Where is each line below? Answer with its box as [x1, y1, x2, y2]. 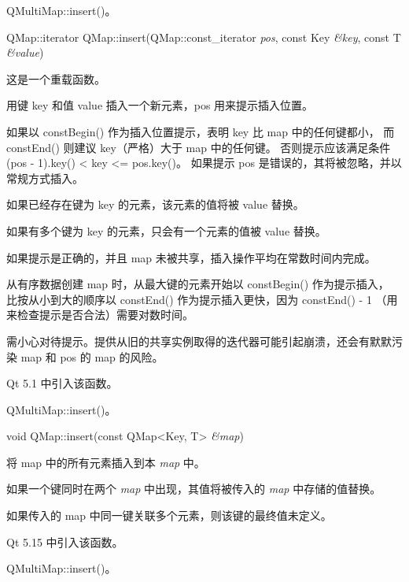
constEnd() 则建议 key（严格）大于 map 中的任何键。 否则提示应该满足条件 [6, 139, 391, 155]
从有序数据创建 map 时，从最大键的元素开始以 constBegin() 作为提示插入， [6, 276, 389, 292]
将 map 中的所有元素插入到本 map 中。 [6, 454, 205, 470]
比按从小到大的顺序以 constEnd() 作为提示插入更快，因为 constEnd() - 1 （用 [6, 291, 398, 307]
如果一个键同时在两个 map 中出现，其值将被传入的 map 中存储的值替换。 [6, 480, 381, 497]
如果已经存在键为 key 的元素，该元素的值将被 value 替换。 [6, 196, 304, 213]
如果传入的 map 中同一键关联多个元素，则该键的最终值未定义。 [6, 507, 332, 524]
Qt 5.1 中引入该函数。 [6, 375, 118, 391]
